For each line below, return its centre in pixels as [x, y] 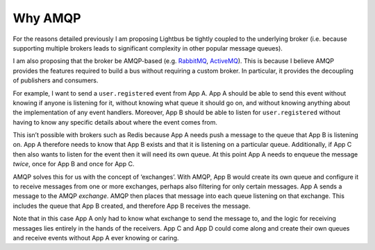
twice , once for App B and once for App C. [74, 164]
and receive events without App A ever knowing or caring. [96, 238]
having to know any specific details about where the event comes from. [115, 122]
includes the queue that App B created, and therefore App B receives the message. [132, 206]
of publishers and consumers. [56, 80]
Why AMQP [47, 18]
